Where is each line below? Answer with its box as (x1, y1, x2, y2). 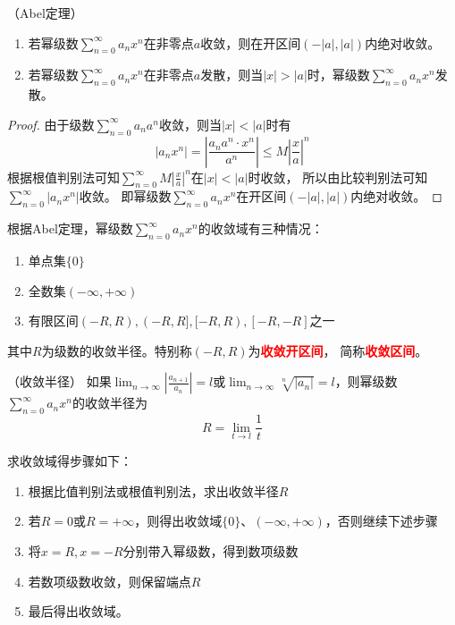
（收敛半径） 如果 (7, 372, 112, 391)
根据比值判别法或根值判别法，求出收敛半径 (28, 481, 279, 500)
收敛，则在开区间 (200, 33, 301, 52)
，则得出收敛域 (134, 511, 223, 530)
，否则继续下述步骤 (324, 511, 438, 530)
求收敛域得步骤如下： (7, 452, 132, 470)
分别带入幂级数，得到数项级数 (122, 541, 299, 560)
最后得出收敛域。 (28, 602, 129, 621)
